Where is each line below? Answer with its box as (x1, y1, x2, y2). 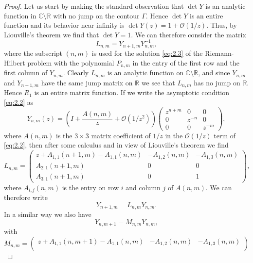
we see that (141, 77, 175, 87)
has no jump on (194, 77, 240, 87)
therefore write (4, 192, 48, 202)
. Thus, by (206, 20, 237, 30)
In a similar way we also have (4, 209, 91, 219)
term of (214, 130, 236, 140)
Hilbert (4, 57, 25, 67)
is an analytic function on (107, 67, 184, 78)
